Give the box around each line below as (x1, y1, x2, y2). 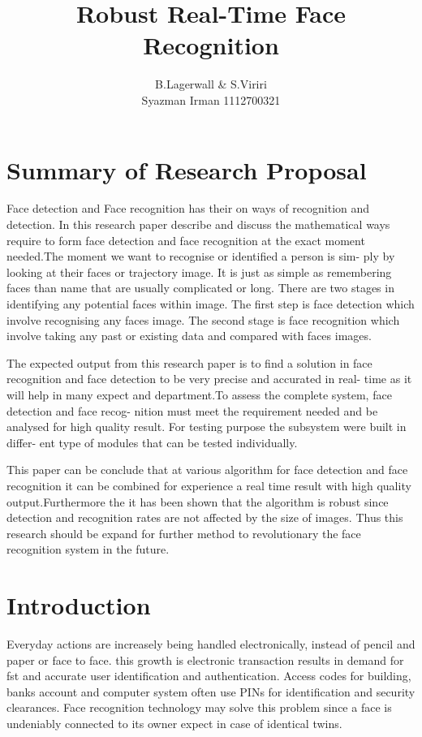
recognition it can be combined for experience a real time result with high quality (6, 476, 411, 493)
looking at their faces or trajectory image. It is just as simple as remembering (6, 263, 392, 280)
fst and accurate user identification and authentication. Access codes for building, (6, 667, 411, 684)
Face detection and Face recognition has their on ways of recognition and (6, 200, 370, 217)
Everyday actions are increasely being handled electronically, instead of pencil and (6, 636, 416, 653)
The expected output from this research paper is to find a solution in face (6, 354, 372, 371)
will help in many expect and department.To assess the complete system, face (6, 386, 392, 403)
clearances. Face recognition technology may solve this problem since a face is (6, 699, 392, 716)
